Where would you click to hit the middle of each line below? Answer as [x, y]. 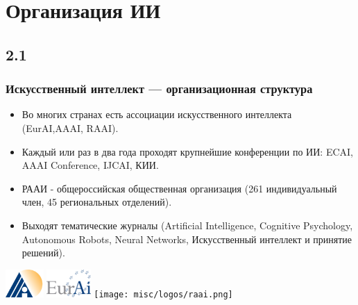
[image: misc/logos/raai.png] [163, 294]
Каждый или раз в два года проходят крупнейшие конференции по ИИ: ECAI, [187, 151]
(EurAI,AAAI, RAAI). [70, 127]
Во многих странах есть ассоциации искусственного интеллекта [157, 114]
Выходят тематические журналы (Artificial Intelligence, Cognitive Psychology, [187, 225]
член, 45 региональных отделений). [97, 202]
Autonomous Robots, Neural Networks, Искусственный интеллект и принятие [187, 239]
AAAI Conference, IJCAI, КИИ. [90, 165]
